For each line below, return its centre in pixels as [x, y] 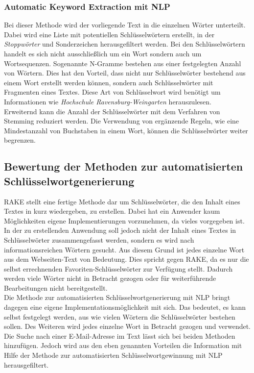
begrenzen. [20, 140]
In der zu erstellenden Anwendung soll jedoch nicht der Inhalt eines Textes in [120, 230]
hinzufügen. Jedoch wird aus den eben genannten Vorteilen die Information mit [123, 345]
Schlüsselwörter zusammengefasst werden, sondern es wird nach [99, 239]
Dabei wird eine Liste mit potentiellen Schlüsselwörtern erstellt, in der [109, 34]
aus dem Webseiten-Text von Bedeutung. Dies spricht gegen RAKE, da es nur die [127, 259]
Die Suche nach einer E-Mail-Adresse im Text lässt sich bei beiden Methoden [120, 336]
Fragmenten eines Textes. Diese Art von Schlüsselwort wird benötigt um [112, 92]
